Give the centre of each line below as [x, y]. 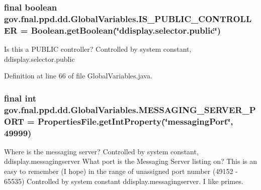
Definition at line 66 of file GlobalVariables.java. [78, 76]
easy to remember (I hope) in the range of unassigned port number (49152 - [121, 171]
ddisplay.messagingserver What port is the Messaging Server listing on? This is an [131, 161]
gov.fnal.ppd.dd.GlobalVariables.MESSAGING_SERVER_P [130, 109]
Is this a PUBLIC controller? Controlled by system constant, [98, 49]
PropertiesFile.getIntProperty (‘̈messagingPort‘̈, [135, 121]
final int [20, 98]
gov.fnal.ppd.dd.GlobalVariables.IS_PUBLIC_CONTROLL [128, 18]
